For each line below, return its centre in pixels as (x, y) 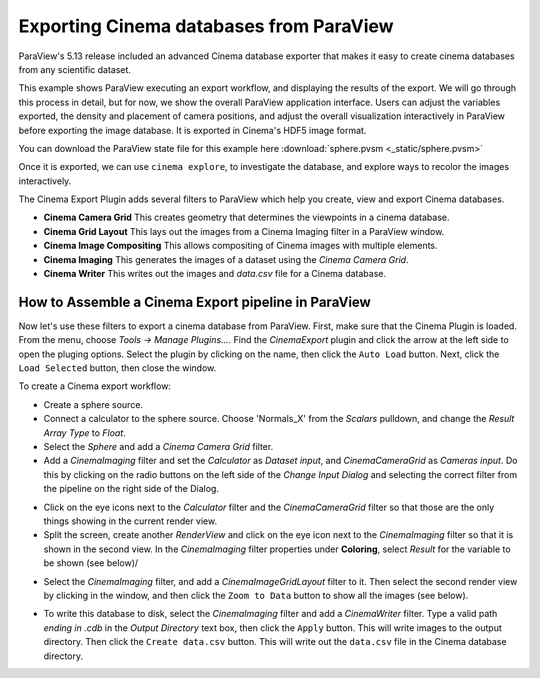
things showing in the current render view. (130, 521)
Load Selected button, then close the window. (117, 368)
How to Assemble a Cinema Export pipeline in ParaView (195, 301)
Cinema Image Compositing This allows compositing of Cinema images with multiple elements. (241, 246)
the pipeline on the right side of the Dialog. (131, 489)
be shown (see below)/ (91, 563)
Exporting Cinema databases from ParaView (206, 26)
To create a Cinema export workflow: (95, 386)
